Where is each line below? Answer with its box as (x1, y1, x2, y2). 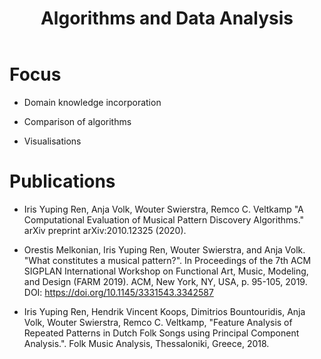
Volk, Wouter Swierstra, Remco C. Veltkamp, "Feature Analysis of (23, 316, 293, 328)
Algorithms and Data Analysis (40, 7, 294, 30)
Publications (9, 170, 116, 193)
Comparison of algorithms (23, 115, 132, 127)
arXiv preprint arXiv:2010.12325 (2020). (23, 224, 187, 236)
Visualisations (23, 135, 82, 147)
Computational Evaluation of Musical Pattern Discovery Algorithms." (23, 213, 305, 226)
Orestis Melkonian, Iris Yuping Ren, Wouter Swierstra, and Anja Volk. (23, 243, 306, 256)
